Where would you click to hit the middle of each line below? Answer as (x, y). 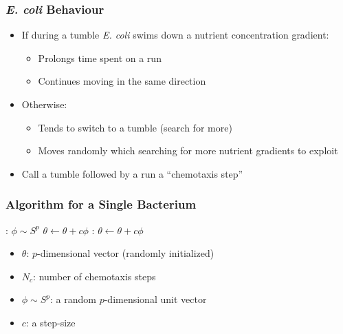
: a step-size (51, 322)
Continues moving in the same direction (122, 81)
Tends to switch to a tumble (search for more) (135, 127)
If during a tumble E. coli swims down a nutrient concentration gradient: (175, 35)
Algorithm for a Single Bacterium (101, 204)
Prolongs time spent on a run (100, 58)
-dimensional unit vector (155, 299)
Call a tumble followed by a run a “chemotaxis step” (132, 173)
